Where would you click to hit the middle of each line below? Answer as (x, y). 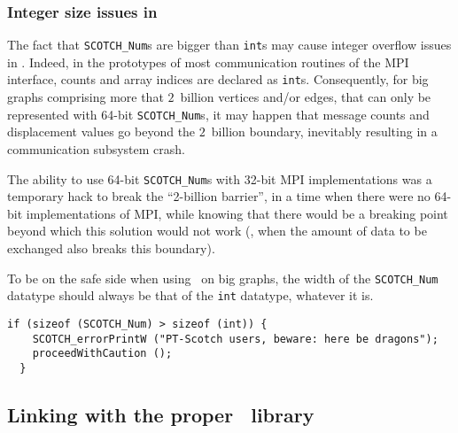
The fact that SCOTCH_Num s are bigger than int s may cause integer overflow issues (229, 45)
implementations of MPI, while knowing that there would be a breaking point (237, 213)
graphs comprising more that (85, 97)
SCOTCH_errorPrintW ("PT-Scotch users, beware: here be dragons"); (235, 339)
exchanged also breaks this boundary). (111, 248)
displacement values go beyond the (101, 131)
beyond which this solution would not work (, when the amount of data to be (217, 231)
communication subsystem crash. (96, 148)
